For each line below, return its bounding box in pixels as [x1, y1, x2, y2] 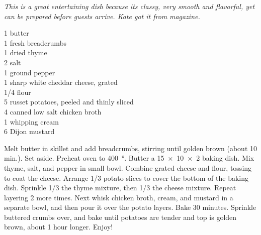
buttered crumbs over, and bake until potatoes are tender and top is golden [4, 211, 237, 222]
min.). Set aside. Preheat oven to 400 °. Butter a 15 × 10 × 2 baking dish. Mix [4, 153, 254, 163]
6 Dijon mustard [4, 126, 55, 137]
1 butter [4, 28, 29, 38]
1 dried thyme [4, 47, 47, 58]
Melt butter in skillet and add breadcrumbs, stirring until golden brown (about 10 [4, 143, 257, 153]
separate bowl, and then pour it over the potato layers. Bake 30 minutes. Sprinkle [4, 202, 256, 212]
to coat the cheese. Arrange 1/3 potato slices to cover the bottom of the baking [4, 172, 249, 183]
